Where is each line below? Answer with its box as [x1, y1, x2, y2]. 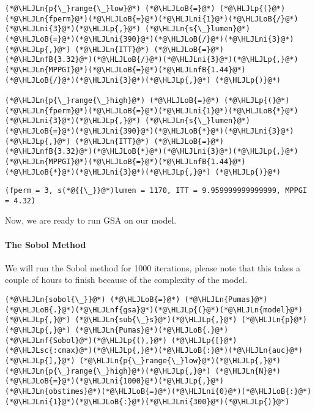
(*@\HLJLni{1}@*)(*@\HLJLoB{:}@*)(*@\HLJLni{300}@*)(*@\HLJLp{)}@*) [5, 397, 290, 406]
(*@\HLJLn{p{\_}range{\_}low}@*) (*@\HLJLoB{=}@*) [5, 4, 215, 13]
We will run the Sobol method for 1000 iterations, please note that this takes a [5, 261, 301, 274]
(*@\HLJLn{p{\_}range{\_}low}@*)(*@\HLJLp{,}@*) [79, 356, 281, 365]
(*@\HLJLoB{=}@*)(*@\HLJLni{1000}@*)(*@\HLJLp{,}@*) [5, 377, 224, 386]
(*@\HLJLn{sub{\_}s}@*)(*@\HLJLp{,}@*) [75, 315, 237, 325]
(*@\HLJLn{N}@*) [215, 366, 281, 375]
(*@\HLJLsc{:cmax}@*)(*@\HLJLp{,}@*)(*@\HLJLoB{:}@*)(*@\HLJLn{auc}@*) [5, 346, 303, 355]
